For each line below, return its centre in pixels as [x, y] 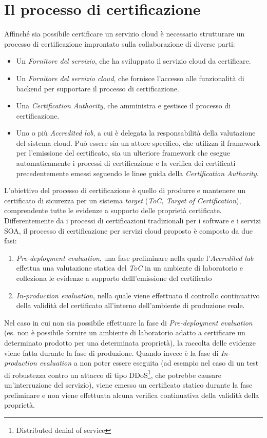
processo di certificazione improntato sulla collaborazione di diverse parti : [120, 43]
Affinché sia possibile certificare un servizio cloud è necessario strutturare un [125, 34]
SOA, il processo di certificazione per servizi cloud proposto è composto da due [128, 230]
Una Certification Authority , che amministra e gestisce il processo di [123, 106]
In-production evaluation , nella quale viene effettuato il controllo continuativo [138, 295]
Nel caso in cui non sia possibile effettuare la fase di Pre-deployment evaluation [128, 322]
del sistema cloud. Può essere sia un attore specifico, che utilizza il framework [138, 142]
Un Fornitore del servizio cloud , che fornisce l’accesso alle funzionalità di [130, 78]
